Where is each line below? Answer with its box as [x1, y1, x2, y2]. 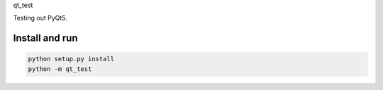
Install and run [13, 32, 78, 44]
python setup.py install [28, 55, 115, 63]
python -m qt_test [28, 65, 92, 73]
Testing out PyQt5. [13, 14, 67, 22]
